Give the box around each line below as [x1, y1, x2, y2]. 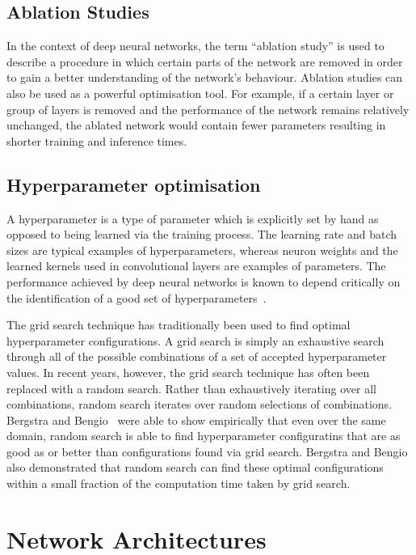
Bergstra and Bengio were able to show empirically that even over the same [6, 411, 386, 428]
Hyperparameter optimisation [6, 172, 261, 197]
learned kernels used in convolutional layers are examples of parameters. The [6, 257, 386, 274]
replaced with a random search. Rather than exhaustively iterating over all [6, 379, 376, 396]
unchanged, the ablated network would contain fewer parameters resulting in [6, 117, 386, 133]
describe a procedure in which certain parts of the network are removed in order [6, 53, 403, 70]
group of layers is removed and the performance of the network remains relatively [6, 100, 410, 117]
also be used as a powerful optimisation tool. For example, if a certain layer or [6, 84, 394, 101]
